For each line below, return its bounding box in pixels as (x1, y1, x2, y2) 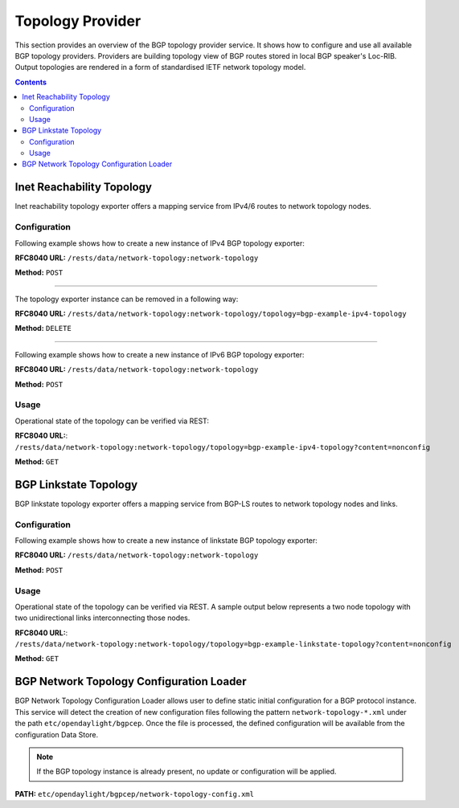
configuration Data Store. (14, 729, 99, 739)
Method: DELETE (14, 324, 72, 333)
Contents (14, 77, 47, 87)
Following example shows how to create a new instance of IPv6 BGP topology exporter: (14, 349, 305, 359)
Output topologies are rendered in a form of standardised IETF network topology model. (14, 63, 306, 72)
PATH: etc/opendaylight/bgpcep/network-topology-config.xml (14, 789, 255, 798)
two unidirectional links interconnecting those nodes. (14, 613, 191, 622)
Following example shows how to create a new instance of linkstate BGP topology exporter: (14, 535, 318, 545)
